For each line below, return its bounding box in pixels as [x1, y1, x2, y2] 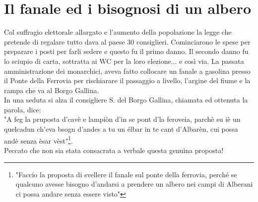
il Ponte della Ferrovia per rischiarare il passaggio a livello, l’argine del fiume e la [4, 75, 251, 86]
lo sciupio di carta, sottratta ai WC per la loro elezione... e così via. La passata [4, 55, 244, 66]
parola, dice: [4, 104, 41, 114]
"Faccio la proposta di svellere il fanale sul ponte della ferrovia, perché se [15, 169, 237, 179]
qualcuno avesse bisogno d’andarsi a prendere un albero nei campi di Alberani [15, 179, 253, 189]
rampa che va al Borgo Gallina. [4, 85, 99, 95]
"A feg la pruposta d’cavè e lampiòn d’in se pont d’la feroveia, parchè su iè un [4, 114, 241, 124]
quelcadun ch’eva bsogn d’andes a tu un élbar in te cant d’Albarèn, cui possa [4, 124, 238, 134]
